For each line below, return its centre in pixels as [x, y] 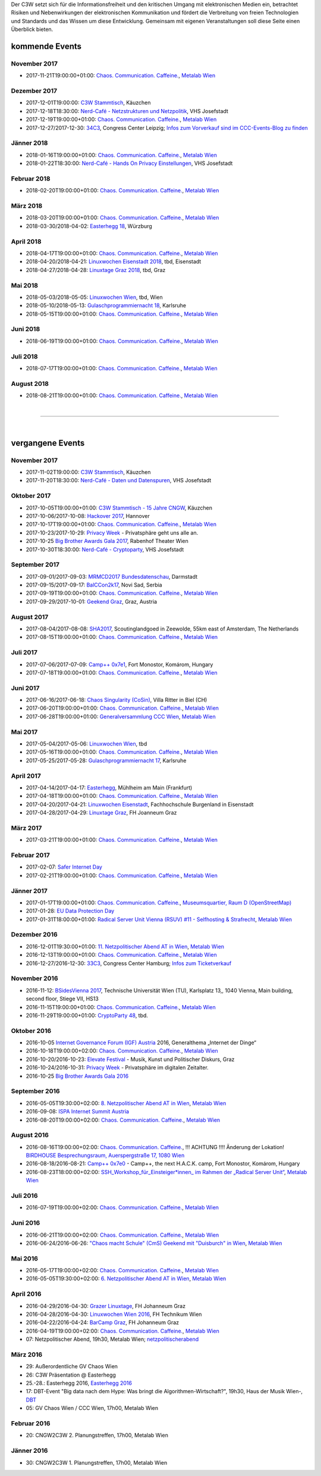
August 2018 [30, 383]
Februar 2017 [30, 855]
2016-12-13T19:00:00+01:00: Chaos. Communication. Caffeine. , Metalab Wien [121, 955]
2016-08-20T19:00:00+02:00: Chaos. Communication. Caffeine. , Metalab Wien [123, 1120]
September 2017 [35, 564]
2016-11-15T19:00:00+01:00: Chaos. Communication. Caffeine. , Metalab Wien [121, 1007]
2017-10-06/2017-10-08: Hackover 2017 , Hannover [88, 516]
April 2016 [26, 1294]
